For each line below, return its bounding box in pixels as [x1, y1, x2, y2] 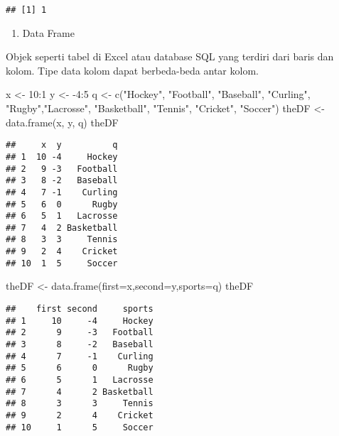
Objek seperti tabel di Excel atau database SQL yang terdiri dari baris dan [6, 49, 334, 64]
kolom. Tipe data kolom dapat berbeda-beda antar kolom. [6, 62, 259, 77]
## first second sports [6, 304, 154, 315]
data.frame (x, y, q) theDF [6, 114, 119, 129]
